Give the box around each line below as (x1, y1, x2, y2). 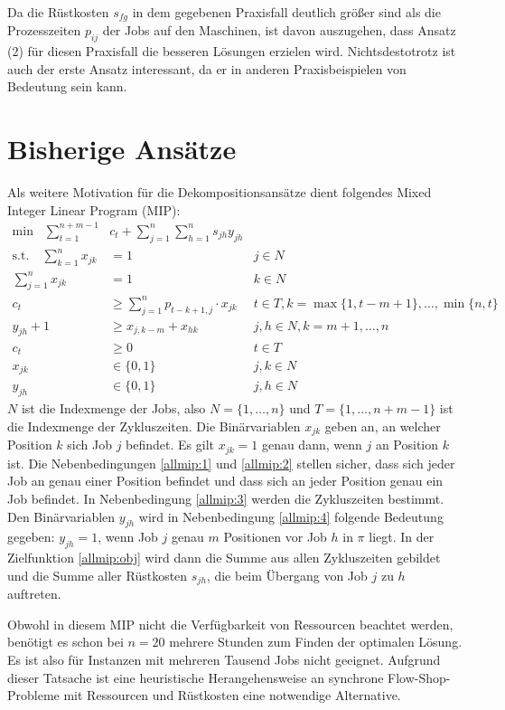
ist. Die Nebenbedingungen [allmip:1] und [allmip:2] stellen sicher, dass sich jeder (7, 453, 455, 472)
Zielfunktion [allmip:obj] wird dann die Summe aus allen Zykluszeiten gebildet (7, 548, 441, 567)
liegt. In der (369, 527, 435, 546)
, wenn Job (98, 527, 158, 546)
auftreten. (7, 584, 61, 603)
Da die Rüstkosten (7, 3, 109, 21)
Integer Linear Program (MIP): (7, 200, 181, 219)
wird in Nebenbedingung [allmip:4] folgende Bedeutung (138, 506, 444, 525)
